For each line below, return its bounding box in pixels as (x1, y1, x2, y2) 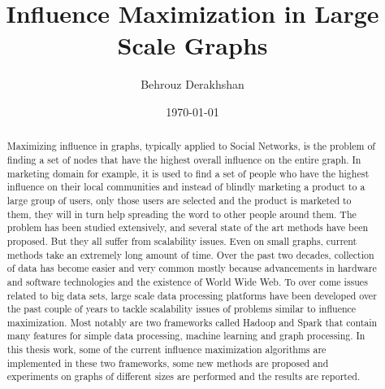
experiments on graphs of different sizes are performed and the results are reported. (6, 369, 361, 383)
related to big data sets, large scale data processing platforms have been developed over (6, 288, 377, 302)
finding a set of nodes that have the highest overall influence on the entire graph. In (6, 152, 361, 166)
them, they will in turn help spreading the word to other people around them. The (6, 207, 357, 221)
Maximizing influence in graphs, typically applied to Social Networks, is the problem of (6, 139, 375, 153)
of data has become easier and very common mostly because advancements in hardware (6, 261, 377, 275)
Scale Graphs (117, 28, 268, 62)
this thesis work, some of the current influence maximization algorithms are (6, 343, 327, 356)
